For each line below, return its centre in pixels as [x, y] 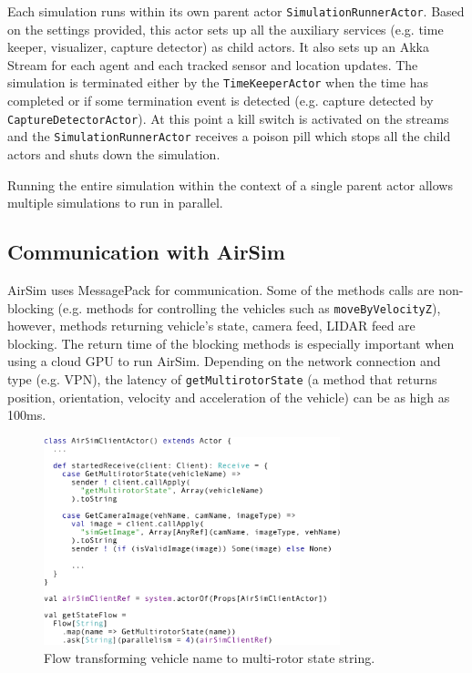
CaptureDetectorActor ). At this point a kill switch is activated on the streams [228, 118]
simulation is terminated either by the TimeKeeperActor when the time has [218, 82]
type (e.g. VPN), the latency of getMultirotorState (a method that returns [222, 379]
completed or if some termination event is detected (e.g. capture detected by [221, 101]
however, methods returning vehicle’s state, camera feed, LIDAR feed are [211, 326]
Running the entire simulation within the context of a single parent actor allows [230, 184]
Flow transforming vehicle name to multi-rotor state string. [210, 657]
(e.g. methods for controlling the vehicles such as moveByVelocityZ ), [249, 307]
